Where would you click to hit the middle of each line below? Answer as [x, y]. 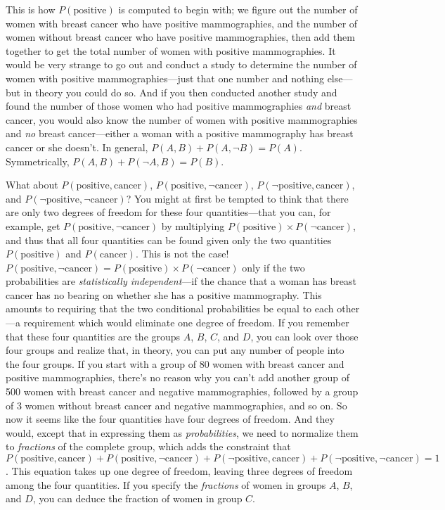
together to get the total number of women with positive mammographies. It [171, 50]
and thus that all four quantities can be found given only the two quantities [169, 240]
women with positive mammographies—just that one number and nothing [165, 78]
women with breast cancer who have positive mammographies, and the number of [182, 23]
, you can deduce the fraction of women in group [137, 498]
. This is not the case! [182, 254]
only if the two [273, 267]
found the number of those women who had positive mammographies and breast [179, 106]
